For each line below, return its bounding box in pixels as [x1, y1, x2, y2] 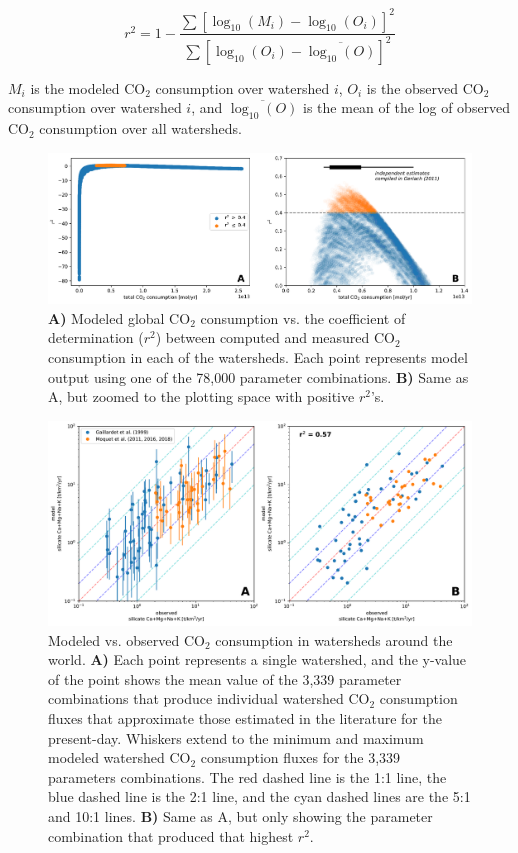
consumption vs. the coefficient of [200, 307, 406, 328]
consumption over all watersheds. [39, 118, 242, 139]
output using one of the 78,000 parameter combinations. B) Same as [48, 366, 469, 387]
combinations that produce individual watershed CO [48, 688, 370, 709]
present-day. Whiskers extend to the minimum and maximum [48, 727, 424, 748]
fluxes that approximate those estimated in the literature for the [48, 708, 442, 729]
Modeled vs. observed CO [48, 629, 205, 650]
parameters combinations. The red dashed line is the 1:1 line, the [48, 766, 447, 787]
